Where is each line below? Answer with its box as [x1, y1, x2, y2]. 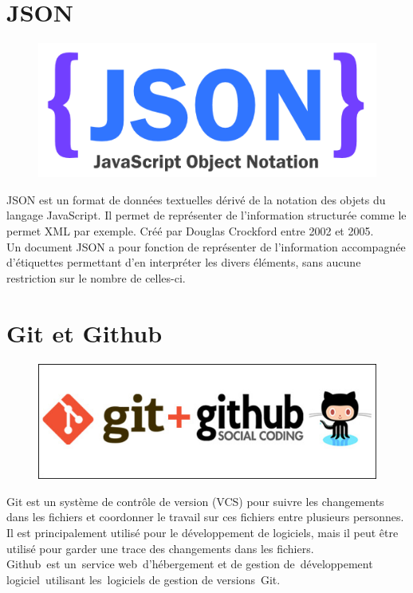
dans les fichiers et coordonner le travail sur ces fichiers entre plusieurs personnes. [6, 508, 404, 525]
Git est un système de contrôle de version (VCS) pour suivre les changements [6, 492, 384, 509]
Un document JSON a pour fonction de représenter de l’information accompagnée [6, 238, 406, 255]
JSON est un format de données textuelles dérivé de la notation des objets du [6, 191, 386, 208]
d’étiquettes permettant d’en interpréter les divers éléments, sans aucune [6, 254, 361, 271]
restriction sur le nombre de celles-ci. [6, 269, 186, 286]
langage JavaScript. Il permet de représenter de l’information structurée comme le [6, 207, 407, 223]
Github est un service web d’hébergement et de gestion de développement [6, 555, 373, 572]
